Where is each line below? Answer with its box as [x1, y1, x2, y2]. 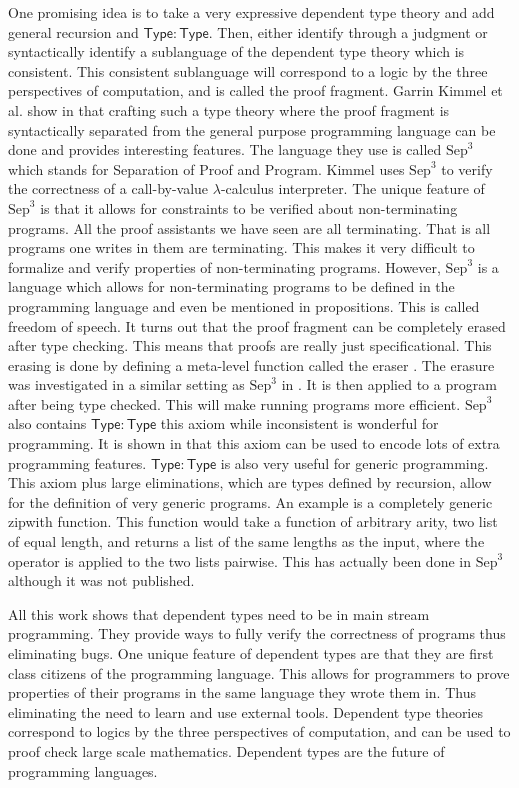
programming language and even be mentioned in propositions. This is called [8, 295, 480, 316]
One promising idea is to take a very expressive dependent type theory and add [8, 2, 495, 22]
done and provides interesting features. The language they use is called [8, 139, 442, 160]
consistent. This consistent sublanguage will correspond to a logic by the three [8, 60, 488, 81]
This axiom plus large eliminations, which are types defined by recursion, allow [8, 472, 492, 493]
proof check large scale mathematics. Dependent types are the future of [8, 740, 445, 761]
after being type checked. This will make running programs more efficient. [8, 393, 461, 414]
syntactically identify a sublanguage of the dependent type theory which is [8, 41, 465, 62]
